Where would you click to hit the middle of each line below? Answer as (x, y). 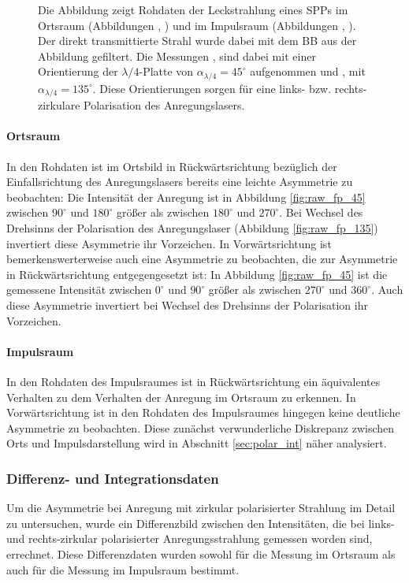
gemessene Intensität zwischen (79, 290)
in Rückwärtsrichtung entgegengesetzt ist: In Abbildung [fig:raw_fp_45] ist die (197, 274)
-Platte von (166, 71)
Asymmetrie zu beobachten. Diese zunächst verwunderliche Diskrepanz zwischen (201, 427)
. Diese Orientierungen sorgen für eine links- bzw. (212, 88)
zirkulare (59, 105)
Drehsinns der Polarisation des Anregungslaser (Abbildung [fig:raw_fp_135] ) (192, 228)
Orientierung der (78, 71)
